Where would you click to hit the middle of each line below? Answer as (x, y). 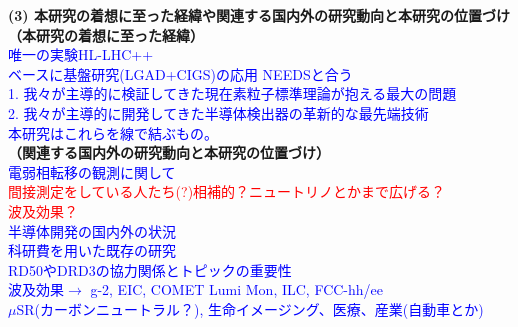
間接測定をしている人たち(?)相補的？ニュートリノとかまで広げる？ (227, 191)
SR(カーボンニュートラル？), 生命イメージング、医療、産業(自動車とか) (250, 308)
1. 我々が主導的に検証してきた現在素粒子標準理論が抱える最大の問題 (232, 93)
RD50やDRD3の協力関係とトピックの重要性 (150, 269)
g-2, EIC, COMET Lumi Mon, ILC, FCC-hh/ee (237, 289)
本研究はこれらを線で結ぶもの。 (113, 132)
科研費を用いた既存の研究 (92, 250)
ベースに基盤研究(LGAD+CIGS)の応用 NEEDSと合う (180, 73)
